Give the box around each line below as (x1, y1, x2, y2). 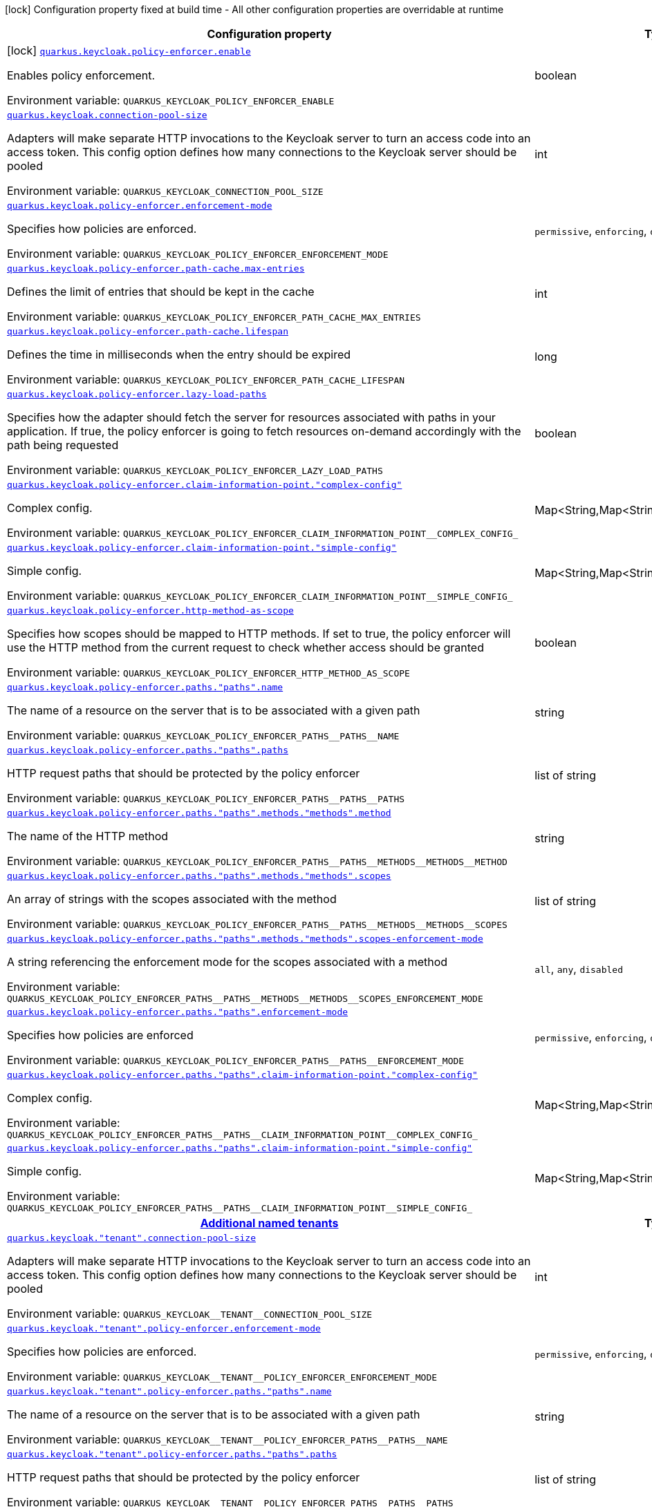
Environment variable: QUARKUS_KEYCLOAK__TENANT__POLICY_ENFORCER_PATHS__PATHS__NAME (7, 1432, 448, 1446)
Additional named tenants (200, 1216, 339, 1230)
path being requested (7, 438, 119, 452)
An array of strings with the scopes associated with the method (7, 892, 337, 906)
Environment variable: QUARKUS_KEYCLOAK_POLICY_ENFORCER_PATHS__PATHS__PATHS (7, 791, 405, 805)
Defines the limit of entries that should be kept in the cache (7, 285, 315, 298)
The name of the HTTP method (7, 829, 169, 843)
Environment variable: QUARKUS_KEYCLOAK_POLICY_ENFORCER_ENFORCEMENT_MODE (7, 247, 389, 260)
